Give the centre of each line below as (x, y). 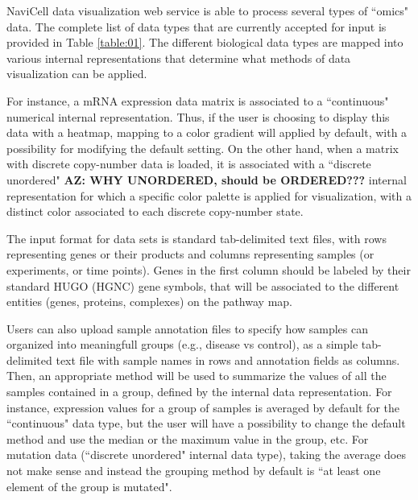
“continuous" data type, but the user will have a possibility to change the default (206, 423)
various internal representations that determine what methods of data (179, 58)
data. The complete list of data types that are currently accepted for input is (197, 26)
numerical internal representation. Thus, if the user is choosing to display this (198, 116)
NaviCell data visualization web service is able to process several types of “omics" (207, 10)
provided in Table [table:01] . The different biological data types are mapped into (205, 42)
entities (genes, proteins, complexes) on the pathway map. (149, 302)
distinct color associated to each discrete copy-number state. (155, 211)
